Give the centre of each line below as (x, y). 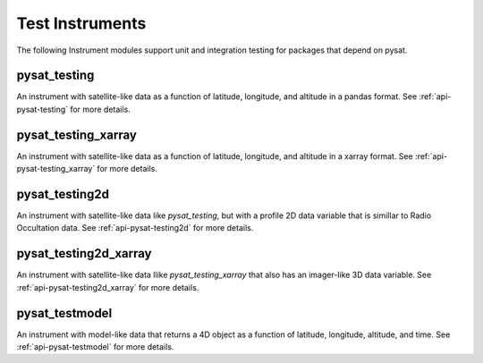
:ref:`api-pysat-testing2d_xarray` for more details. (108, 287)
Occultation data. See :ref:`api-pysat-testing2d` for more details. (135, 228)
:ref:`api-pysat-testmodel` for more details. (95, 347)
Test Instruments (81, 23)
